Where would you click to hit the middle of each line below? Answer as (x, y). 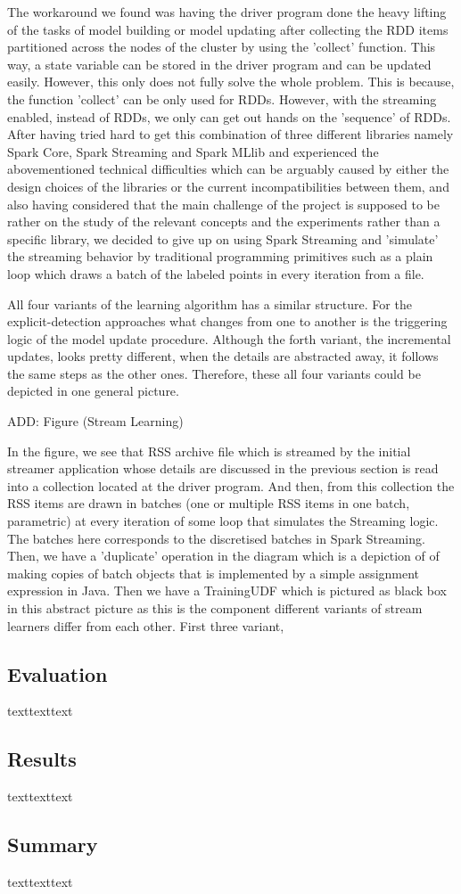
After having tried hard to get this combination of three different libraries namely (230, 134)
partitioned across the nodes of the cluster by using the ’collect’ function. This (222, 47)
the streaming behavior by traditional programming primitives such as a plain (220, 256)
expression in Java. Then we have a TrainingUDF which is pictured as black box (227, 591)
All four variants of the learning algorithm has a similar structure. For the (210, 303)
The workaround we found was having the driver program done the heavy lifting (227, 12)
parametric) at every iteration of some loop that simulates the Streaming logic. (223, 521)
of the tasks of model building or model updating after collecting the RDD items (228, 29)
